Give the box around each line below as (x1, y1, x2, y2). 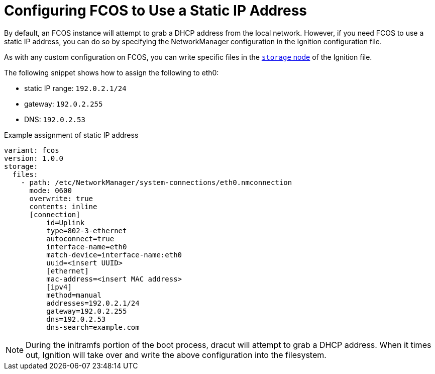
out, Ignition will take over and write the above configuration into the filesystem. (26, 349, 327, 360)
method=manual (46, 291, 101, 299)
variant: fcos (4, 146, 59, 154)
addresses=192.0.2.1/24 (46, 299, 140, 307)
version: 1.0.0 (4, 154, 64, 162)
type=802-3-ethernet (46, 226, 127, 235)
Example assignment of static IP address (4, 130, 139, 139)
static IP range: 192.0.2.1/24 (24, 83, 127, 92)
